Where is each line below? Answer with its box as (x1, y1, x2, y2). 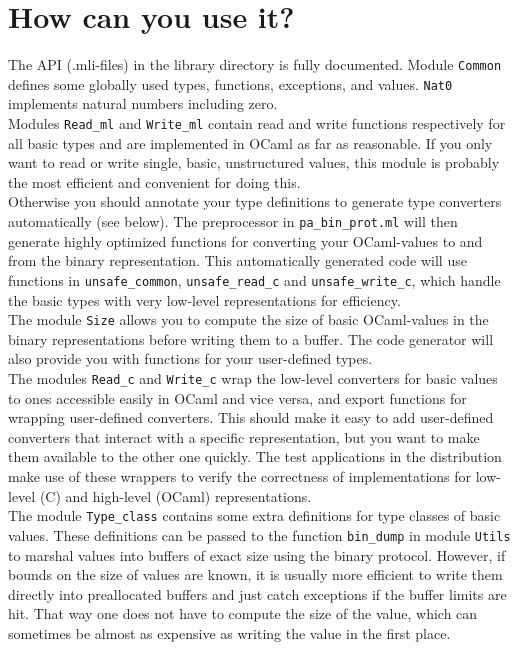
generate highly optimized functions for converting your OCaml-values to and (8, 230, 483, 251)
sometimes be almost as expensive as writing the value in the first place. (8, 622, 451, 643)
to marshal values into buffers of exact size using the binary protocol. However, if (8, 544, 506, 565)
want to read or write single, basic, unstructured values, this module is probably (8, 152, 500, 173)
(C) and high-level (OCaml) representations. (39, 485, 312, 506)
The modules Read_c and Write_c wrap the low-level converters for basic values (8, 368, 498, 388)
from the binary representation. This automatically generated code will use (8, 250, 467, 271)
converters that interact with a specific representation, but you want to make (8, 426, 480, 447)
